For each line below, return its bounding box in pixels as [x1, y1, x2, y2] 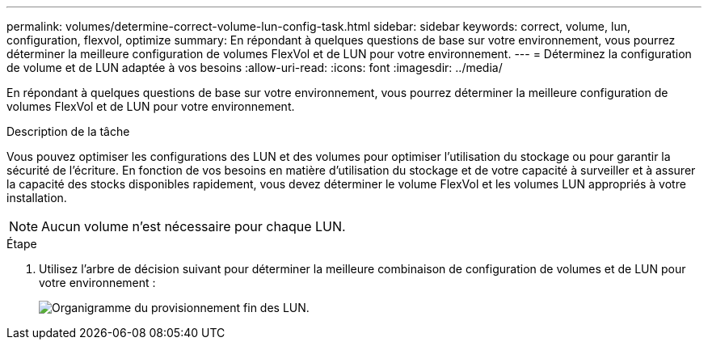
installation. [6, 191, 67, 205]
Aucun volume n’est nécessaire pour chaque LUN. [41, 218, 346, 234]
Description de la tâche [6, 124, 130, 138]
